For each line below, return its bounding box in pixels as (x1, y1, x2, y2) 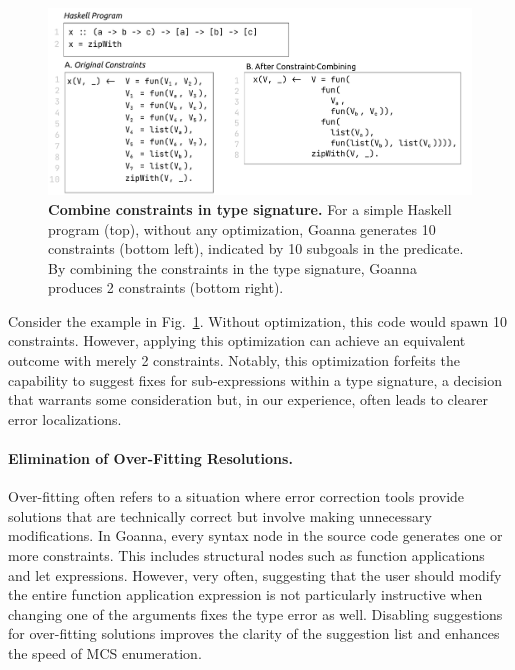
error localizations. (8, 408, 122, 429)
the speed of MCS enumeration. (8, 643, 202, 663)
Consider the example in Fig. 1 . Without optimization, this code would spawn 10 (8, 310, 508, 331)
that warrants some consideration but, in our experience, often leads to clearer (8, 389, 489, 410)
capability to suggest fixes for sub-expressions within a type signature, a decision (8, 369, 502, 390)
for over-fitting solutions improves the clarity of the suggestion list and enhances (8, 623, 500, 644)
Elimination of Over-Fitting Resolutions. (8, 448, 293, 469)
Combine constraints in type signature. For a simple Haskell (48, 198, 452, 219)
